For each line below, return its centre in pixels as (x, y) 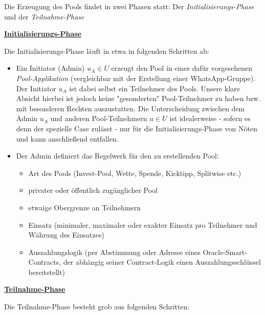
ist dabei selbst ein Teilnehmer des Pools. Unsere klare (154, 88)
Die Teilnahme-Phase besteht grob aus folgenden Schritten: (97, 307)
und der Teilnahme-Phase (44, 16)
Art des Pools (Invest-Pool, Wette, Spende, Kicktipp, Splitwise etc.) (135, 173)
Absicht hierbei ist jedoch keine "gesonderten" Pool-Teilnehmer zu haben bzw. (138, 98)
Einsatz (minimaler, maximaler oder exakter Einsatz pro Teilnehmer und (143, 224)
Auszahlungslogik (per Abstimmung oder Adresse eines (114, 252)
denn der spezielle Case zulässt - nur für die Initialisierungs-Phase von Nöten (137, 128)
